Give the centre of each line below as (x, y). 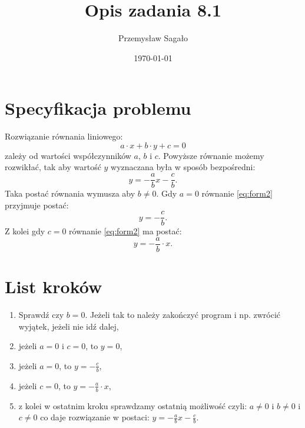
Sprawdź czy (41, 315)
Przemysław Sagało (153, 38)
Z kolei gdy (25, 231)
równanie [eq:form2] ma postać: (125, 231)
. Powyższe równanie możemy (211, 155)
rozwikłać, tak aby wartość (53, 167)
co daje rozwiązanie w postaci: (95, 417)
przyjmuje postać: (37, 205)
